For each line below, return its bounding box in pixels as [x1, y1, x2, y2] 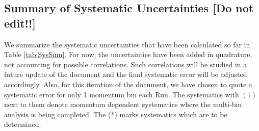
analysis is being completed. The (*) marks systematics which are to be [4, 109, 227, 119]
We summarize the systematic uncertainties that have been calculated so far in [4, 39, 250, 49]
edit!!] [4, 15, 36, 31]
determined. [4, 119, 41, 129]
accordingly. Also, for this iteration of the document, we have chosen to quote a [4, 78, 252, 89]
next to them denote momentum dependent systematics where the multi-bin [4, 99, 242, 110]
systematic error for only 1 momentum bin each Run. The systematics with [4, 89, 239, 99]
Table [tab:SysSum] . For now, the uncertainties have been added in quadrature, [4, 49, 252, 60]
